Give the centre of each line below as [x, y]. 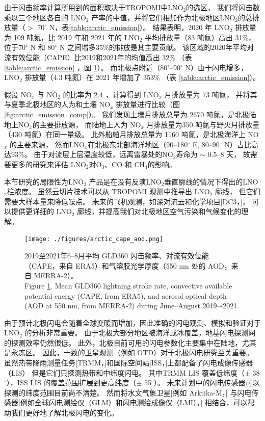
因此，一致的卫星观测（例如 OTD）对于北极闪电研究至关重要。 [148, 352]
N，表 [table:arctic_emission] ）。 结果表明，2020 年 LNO [139, 27]
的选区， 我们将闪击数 [223, 7]
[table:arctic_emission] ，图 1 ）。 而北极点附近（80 [86, 67]
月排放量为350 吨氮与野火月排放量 [203, 124]
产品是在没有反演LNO [125, 181]
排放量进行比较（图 [148, 104]
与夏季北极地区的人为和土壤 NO [57, 104]
